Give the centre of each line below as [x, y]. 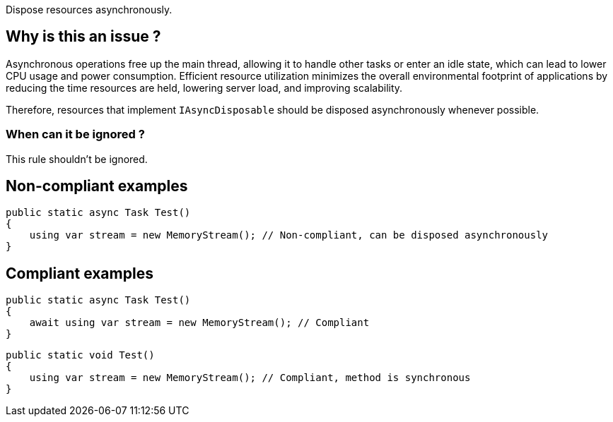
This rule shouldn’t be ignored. [77, 159]
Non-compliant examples [97, 186]
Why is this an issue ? [83, 37]
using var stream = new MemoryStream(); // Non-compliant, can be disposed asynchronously [289, 235]
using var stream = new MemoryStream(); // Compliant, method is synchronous [250, 378]
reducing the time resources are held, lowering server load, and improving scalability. [204, 88]
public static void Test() [80, 355]
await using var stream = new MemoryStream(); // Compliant [199, 323]
